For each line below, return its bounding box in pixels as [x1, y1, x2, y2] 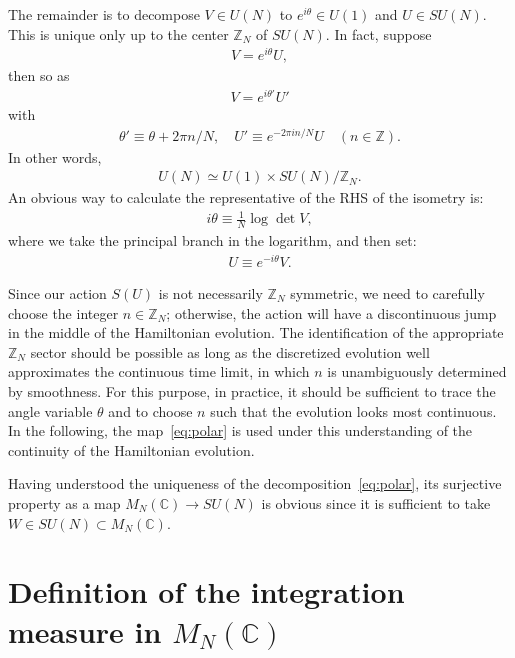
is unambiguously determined [327, 361, 507, 382]
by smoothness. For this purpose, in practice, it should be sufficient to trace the [8, 380, 496, 401]
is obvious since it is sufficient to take [261, 492, 491, 513]
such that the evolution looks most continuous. [210, 400, 497, 421]
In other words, [8, 146, 102, 167]
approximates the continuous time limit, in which [8, 361, 310, 382]
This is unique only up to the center [8, 23, 229, 44]
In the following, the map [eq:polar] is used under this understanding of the [8, 420, 473, 441]
